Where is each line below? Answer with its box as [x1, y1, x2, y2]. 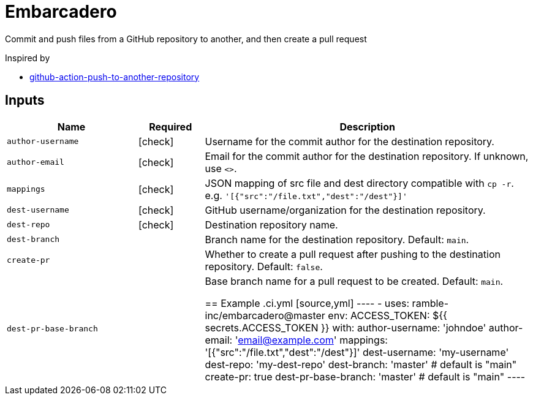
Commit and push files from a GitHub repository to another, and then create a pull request [5, 33, 367, 44]
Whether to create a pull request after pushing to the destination [205, 247, 501, 260]
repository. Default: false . [205, 260, 323, 273]
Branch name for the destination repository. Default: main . [205, 233, 469, 246]
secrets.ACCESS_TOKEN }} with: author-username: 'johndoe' [205, 321, 486, 334]
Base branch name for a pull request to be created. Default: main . [205, 274, 504, 287]
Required [149, 120, 192, 133]
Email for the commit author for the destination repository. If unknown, [205, 149, 529, 162]
